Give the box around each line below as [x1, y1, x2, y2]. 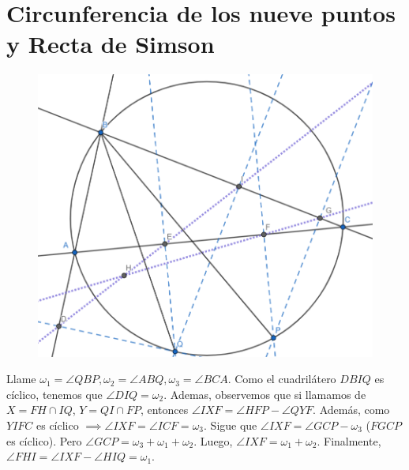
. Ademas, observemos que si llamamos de [163, 385, 366, 402]
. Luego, [193, 432, 233, 449]
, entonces [140, 401, 189, 418]
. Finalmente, [317, 432, 381, 449]
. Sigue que [204, 416, 257, 433]
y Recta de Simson [6, 28, 215, 60]
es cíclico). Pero [6, 432, 82, 449]
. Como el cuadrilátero [227, 370, 336, 387]
